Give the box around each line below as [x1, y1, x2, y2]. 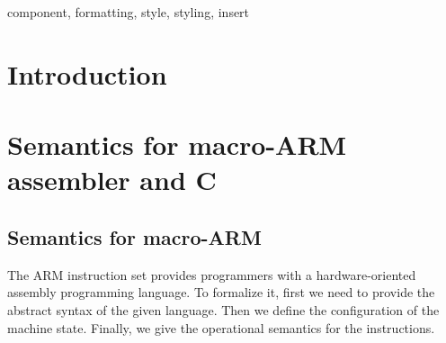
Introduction [7, 55, 167, 92]
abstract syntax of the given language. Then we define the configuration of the [7, 300, 440, 319]
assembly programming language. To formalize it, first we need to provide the [7, 283, 435, 302]
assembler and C [7, 161, 217, 198]
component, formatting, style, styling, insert [7, 3, 250, 21]
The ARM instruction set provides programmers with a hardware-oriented [7, 265, 416, 284]
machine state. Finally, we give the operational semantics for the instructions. [7, 318, 435, 337]
